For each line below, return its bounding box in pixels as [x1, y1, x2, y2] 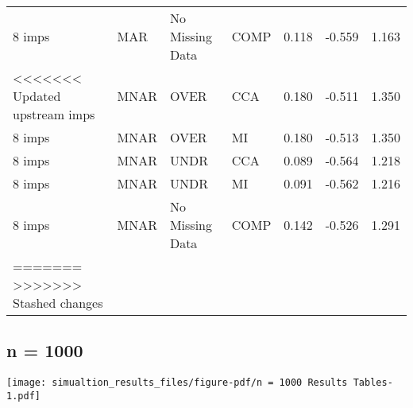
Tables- [353, 377, 393, 389]
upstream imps [13, 105, 95, 123]
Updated [13, 87, 61, 105]
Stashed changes [13, 293, 103, 312]
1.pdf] [6, 390, 41, 402]
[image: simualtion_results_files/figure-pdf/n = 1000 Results [6, 377, 348, 389]
